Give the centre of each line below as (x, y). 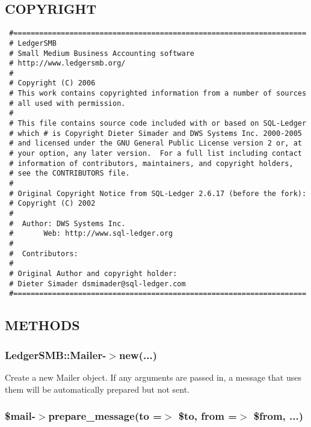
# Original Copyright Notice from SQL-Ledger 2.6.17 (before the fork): (158, 193)
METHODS (42, 325)
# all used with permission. (67, 103)
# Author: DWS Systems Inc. (67, 223)
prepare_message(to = (105, 416)
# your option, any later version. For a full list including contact (155, 154)
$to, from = (208, 416)
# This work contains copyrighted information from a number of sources (158, 94)
